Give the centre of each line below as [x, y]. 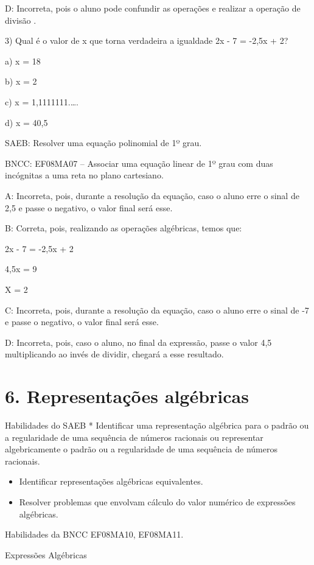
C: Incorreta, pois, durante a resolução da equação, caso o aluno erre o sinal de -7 [157, 310]
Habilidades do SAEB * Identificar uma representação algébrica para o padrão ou [157, 425]
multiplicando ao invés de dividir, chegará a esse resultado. [114, 354]
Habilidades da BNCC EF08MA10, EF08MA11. [94, 534]
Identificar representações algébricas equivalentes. [111, 481]
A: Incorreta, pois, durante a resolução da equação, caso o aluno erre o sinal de [152, 195]
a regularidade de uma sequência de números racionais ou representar [134, 437]
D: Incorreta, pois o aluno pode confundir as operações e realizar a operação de [153, 8]
